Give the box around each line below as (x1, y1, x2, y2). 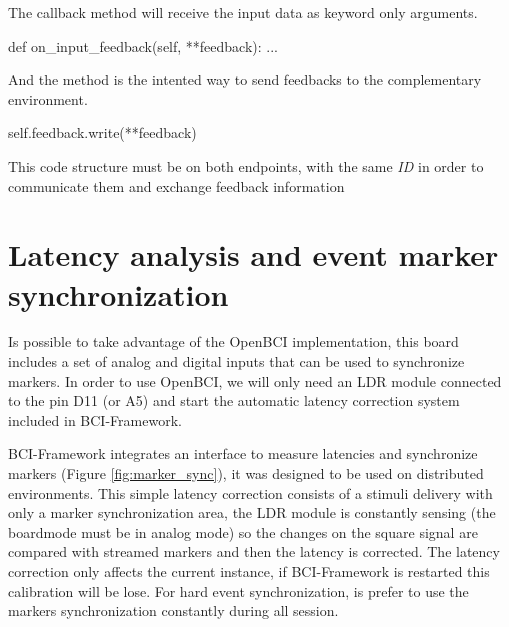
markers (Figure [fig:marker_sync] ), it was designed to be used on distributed (8, 463, 484, 484)
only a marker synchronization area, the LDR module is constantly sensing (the (8, 502, 496, 523)
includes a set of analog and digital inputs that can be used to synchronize (8, 351, 465, 372)
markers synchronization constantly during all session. (8, 600, 339, 621)
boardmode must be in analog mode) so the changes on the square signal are (8, 521, 478, 542)
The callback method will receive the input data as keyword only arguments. (8, 2, 478, 22)
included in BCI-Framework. (8, 409, 182, 430)
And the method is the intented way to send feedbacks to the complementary (8, 69, 482, 90)
